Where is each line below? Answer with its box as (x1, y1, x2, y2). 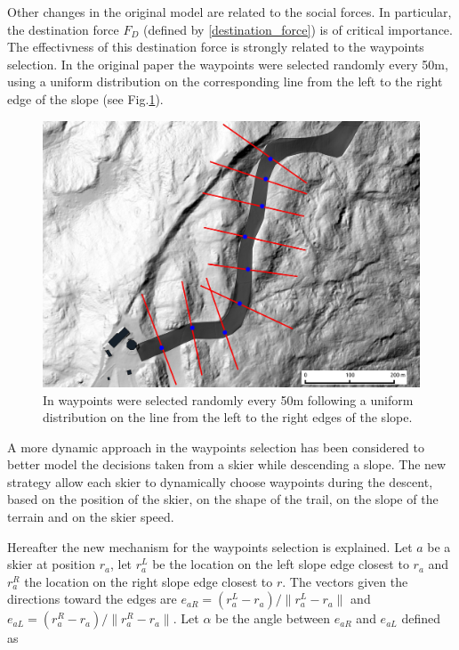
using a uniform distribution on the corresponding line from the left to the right (7, 72, 443, 91)
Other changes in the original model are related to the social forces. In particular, (7, 3, 452, 20)
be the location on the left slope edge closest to (152, 555, 409, 573)
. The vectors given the (282, 572, 408, 590)
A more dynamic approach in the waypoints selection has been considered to (7, 437, 425, 456)
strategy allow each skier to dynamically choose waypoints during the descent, (7, 472, 433, 491)
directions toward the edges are (7, 589, 177, 608)
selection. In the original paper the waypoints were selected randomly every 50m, (7, 54, 448, 73)
